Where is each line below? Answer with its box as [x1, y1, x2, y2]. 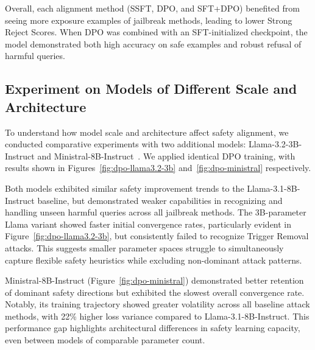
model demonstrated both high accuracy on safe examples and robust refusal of [5, 37, 302, 50]
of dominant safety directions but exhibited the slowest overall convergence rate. [5, 285, 305, 298]
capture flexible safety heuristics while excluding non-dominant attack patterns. [5, 253, 302, 266]
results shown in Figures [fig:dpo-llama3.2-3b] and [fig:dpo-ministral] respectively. [5, 161, 311, 174]
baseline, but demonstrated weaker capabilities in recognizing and [37, 194, 283, 206]
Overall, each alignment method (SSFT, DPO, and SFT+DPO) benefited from [5, 2, 300, 14]
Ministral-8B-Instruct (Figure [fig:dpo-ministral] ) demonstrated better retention [5, 274, 304, 287]
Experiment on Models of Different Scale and [5, 79, 297, 98]
